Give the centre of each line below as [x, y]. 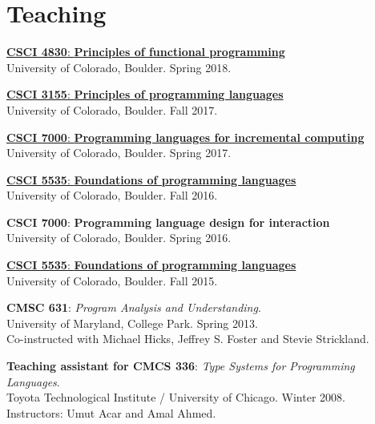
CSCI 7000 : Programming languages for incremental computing [185, 137]
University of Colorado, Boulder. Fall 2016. [112, 195]
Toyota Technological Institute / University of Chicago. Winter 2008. [176, 397]
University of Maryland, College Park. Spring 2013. [132, 323]
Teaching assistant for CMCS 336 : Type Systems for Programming [181, 366]
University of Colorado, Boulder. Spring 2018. [119, 67]
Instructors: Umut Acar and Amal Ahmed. [111, 412]
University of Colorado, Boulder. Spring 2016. [119, 238]
